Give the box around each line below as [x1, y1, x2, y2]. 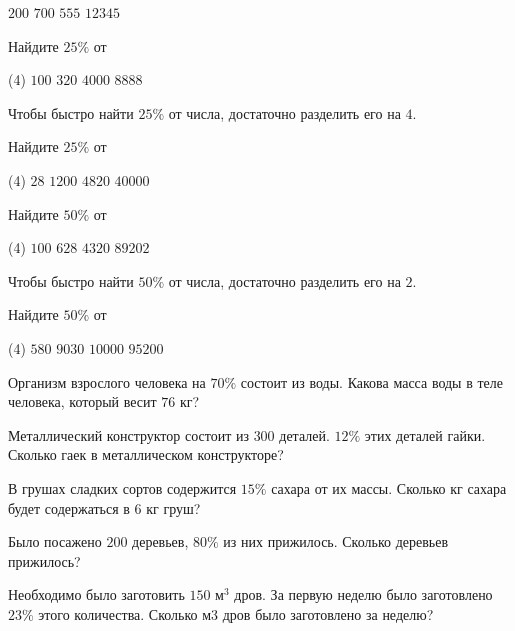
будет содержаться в [8, 497, 130, 518]
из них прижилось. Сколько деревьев [223, 531, 449, 552]
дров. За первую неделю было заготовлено [234, 584, 493, 605]
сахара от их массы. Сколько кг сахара [271, 477, 507, 498]
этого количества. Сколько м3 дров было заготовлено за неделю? [38, 603, 434, 624]
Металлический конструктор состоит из [8, 424, 249, 445]
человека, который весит [8, 391, 157, 412]
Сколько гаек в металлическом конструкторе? [8, 444, 284, 465]
